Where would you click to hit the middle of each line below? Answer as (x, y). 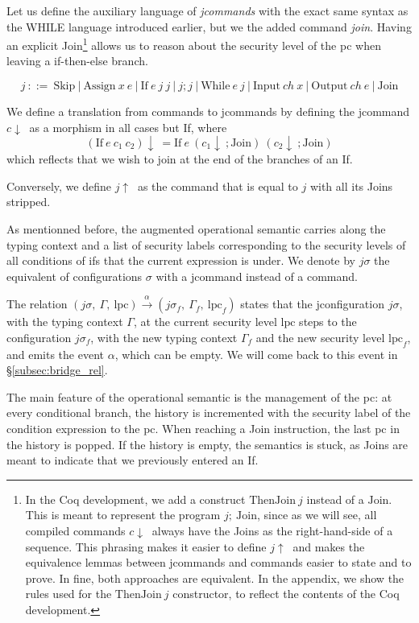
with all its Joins (351, 186)
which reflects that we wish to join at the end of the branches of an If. (180, 159)
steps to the (328, 322)
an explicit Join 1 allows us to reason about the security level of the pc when (194, 44)
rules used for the (68, 594)
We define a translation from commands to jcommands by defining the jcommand (208, 111)
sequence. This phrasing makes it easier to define (146, 546)
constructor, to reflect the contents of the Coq (286, 594)
